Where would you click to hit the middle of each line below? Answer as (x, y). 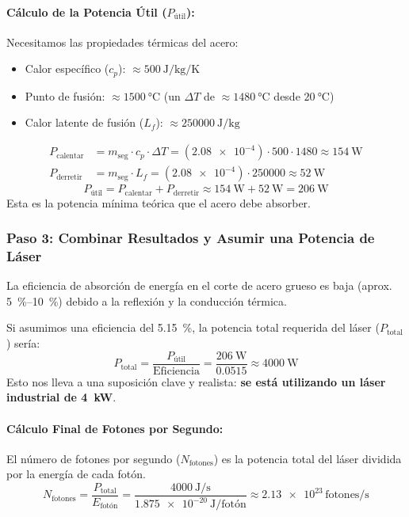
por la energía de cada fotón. (76, 474)
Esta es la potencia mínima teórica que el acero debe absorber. (159, 202)
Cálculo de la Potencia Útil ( (87, 11)
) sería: (23, 343)
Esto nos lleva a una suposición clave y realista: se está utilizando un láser (196, 381)
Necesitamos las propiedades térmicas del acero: (122, 42)
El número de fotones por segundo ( (94, 458)
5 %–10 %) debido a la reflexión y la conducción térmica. (147, 300)
